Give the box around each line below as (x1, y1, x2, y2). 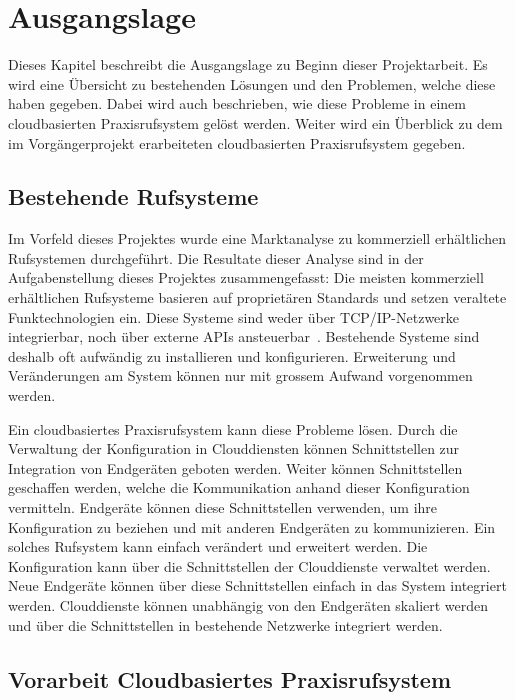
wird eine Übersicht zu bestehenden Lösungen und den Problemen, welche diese (8, 73, 496, 94)
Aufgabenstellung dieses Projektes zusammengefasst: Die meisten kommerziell (8, 267, 484, 288)
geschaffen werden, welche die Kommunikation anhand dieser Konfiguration (8, 477, 470, 498)
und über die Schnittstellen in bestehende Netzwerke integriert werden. (8, 614, 443, 635)
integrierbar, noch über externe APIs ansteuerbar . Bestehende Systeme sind (8, 326, 480, 347)
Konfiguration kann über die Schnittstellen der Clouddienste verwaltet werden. (8, 555, 491, 576)
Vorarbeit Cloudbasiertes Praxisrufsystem (8, 663, 452, 694)
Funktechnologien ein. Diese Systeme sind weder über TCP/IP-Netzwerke (8, 306, 460, 327)
